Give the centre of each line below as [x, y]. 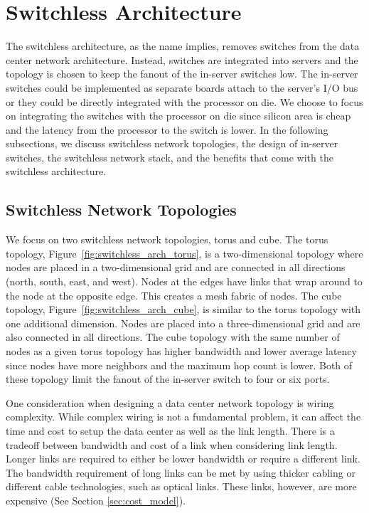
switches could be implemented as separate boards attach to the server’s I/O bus [182, 87]
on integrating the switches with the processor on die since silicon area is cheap [178, 116]
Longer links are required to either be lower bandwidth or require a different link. [183, 459]
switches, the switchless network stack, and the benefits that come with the [170, 157]
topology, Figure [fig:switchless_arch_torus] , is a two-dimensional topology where [184, 253]
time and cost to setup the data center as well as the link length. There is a [170, 430]
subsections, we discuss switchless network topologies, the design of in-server [172, 143]
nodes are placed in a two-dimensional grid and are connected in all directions [176, 267]
